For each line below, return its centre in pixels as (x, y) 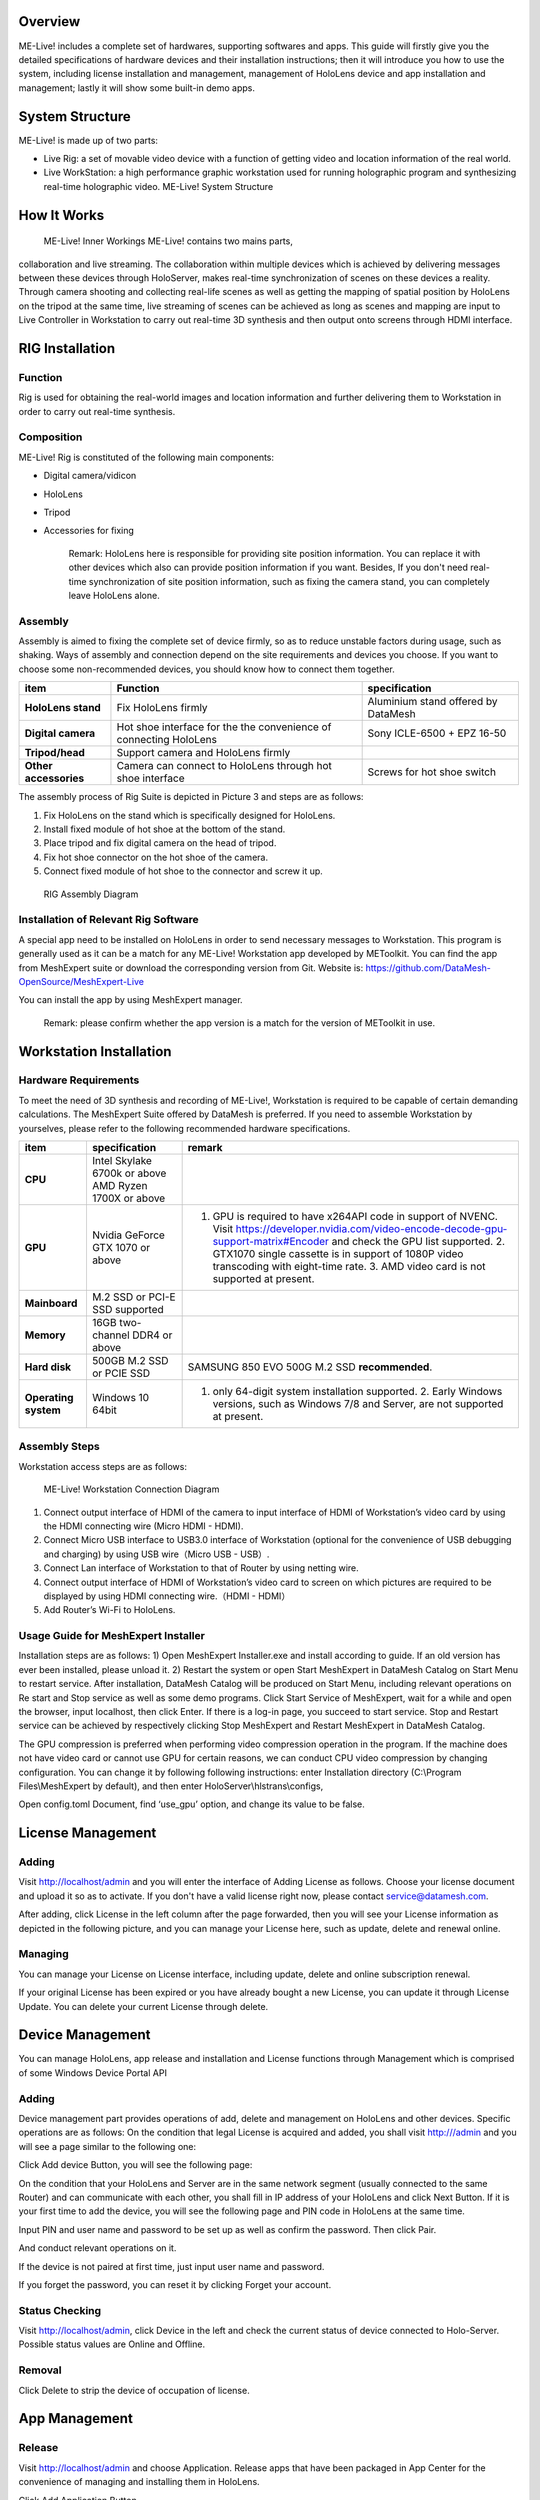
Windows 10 (120, 1398)
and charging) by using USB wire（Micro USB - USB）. (156, 1554)
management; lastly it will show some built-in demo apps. (136, 87)
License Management (87, 1833)
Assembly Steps (59, 1447)
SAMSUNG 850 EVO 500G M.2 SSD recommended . (310, 1367)
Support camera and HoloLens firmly (203, 753)
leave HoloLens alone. (114, 595)
